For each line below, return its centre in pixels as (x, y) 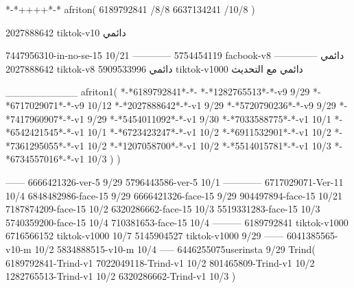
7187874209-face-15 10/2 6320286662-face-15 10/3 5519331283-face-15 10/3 (163, 209)
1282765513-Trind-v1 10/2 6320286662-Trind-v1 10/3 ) (121, 276)
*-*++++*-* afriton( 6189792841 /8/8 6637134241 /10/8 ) (130, 9)
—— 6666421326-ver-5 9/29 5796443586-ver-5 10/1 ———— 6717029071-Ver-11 (175, 181)
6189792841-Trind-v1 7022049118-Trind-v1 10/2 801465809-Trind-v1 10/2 (160, 262)
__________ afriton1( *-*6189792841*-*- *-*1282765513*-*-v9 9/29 (158, 92)
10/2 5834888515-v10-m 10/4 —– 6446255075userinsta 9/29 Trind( (175, 249)
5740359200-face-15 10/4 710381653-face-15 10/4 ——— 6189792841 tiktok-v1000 (177, 222)
